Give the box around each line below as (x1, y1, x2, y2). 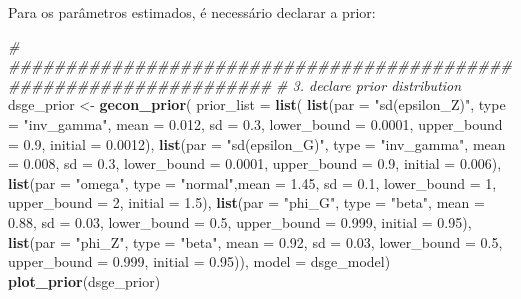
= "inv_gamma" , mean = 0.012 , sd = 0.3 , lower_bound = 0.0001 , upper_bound (8, 113, 503, 134)
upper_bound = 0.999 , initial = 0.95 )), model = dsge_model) (8, 251, 391, 272)
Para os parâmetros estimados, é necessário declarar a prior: (8, 2, 376, 22)
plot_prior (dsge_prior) (8, 270, 161, 291)
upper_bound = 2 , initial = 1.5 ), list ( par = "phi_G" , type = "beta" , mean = (8, 192, 485, 213)
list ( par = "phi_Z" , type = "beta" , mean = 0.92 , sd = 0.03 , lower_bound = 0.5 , (8, 231, 503, 252)
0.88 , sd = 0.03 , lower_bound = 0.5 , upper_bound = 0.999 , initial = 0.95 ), (8, 211, 472, 232)
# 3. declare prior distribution (276, 74, 462, 95)
